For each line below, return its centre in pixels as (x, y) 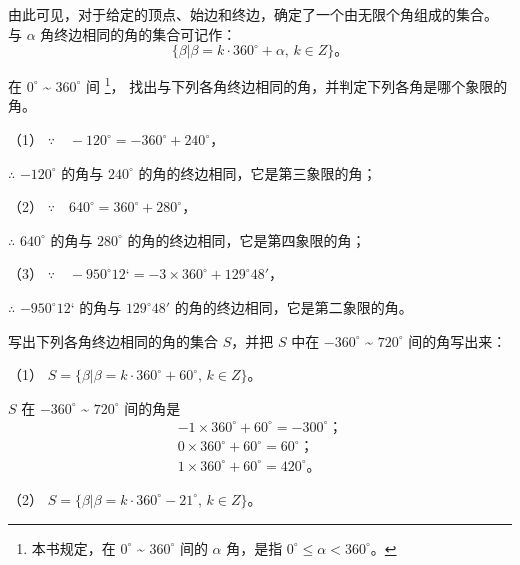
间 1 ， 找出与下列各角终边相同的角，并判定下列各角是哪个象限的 (297, 84)
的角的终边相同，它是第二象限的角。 (293, 307)
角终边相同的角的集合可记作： (138, 33)
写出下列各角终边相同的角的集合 (113, 340)
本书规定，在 (73, 547)
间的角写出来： (457, 340)
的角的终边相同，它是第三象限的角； (257, 172)
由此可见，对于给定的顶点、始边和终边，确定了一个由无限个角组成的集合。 (253, 14)
